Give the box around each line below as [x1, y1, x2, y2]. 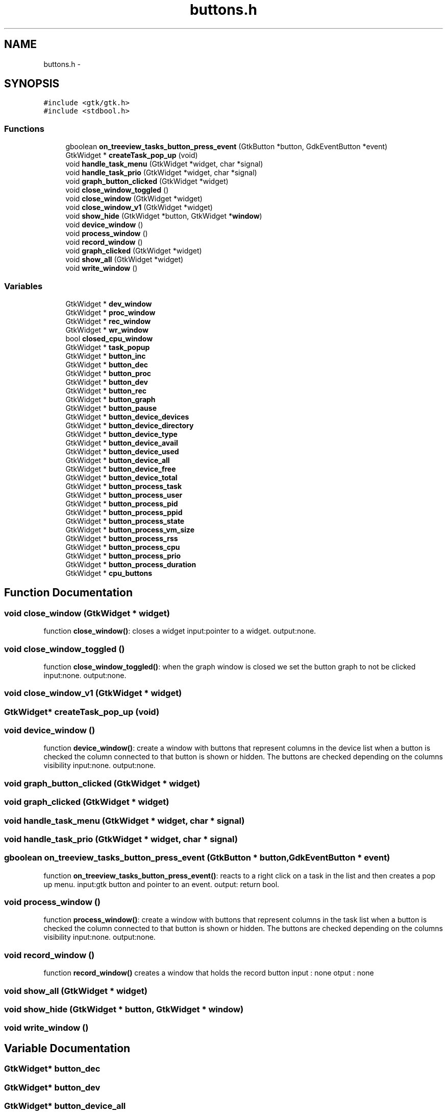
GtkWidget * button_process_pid [65, 499, 178, 508]
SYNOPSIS [4, 77, 60, 90]
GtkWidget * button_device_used [65, 447, 179, 456]
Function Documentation [4, 586, 133, 599]
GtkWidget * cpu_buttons [65, 568, 153, 577]
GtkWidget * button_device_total [65, 473, 178, 482]
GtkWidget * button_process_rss [65, 534, 178, 543]
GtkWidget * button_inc [65, 351, 146, 360]
